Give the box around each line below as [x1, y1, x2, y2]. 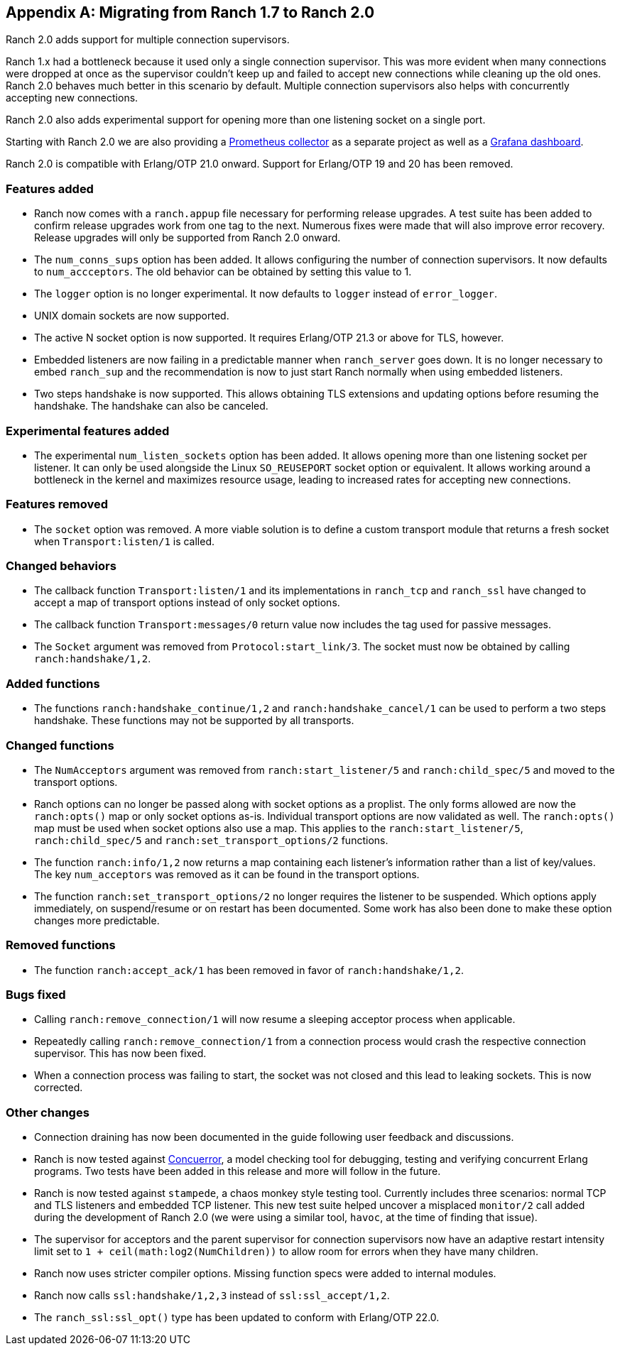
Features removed [6, 497, 108, 512]
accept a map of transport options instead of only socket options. [34, 596, 340, 609]
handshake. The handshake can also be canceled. [34, 400, 268, 412]
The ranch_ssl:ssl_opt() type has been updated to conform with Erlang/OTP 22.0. [34, 1311, 440, 1324]
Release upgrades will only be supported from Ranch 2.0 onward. [34, 231, 341, 244]
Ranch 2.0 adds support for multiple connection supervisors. [6, 33, 290, 46]
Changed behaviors [6, 559, 116, 574]
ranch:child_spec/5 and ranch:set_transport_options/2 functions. [34, 833, 388, 846]
